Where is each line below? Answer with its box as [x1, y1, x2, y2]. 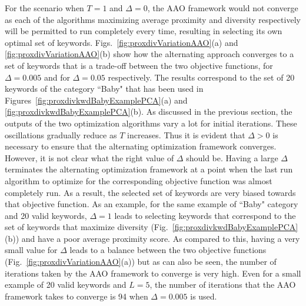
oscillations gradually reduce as [5, 128, 117, 141]
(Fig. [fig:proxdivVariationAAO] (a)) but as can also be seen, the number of [5, 255, 277, 268]
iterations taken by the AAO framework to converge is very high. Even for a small [5, 267, 301, 279]
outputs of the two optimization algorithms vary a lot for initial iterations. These [5, 117, 297, 129]
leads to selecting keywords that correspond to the [114, 209, 296, 221]
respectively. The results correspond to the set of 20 [108, 71, 295, 83]
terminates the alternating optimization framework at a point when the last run [5, 163, 293, 175]
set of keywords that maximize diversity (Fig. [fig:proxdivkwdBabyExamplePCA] [5, 221, 298, 233]
